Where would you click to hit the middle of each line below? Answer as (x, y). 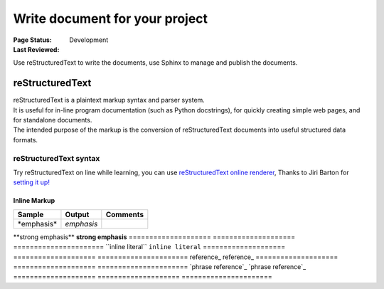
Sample (31, 214)
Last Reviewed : (36, 49)
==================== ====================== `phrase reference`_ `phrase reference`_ (160, 266)
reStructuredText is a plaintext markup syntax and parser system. (109, 100)
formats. (26, 140)
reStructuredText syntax (57, 158)
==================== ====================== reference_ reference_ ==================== (176, 257)
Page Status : (33, 40)
